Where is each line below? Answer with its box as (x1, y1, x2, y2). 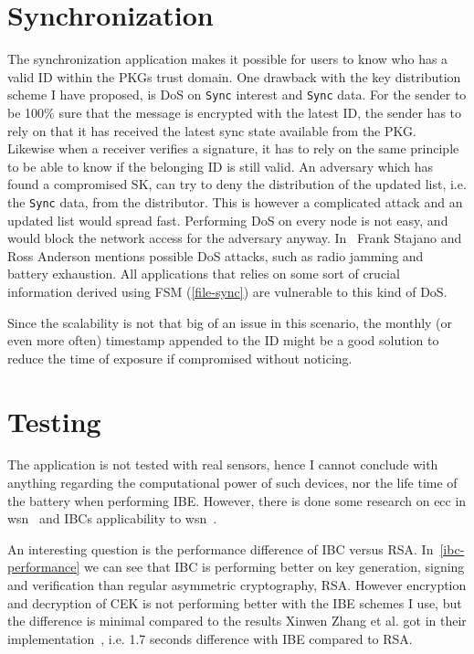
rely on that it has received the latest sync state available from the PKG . (7, 121, 416, 140)
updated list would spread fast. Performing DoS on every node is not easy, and (7, 210, 448, 229)
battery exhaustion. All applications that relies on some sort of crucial (7, 264, 400, 283)
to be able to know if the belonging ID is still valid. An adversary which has (7, 156, 434, 175)
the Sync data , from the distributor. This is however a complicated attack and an (7, 192, 463, 211)
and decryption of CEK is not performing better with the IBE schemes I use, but (7, 593, 462, 612)
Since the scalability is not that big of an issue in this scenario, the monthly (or (7, 312, 453, 332)
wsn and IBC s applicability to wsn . (7, 509, 217, 528)
